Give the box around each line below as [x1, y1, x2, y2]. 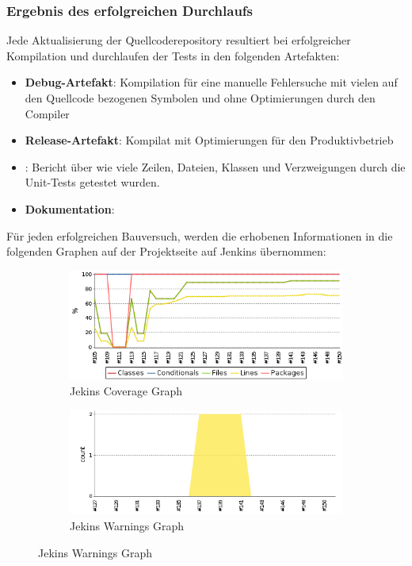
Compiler [25, 105, 70, 121]
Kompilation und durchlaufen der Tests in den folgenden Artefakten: [6, 47, 340, 64]
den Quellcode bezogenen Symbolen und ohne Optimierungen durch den [25, 90, 376, 106]
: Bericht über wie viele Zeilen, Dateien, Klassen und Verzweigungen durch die [25, 158, 406, 175]
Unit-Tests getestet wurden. [25, 174, 160, 191]
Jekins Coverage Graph [70, 382, 183, 399]
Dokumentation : [25, 200, 115, 217]
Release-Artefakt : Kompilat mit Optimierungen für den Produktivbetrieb [25, 132, 394, 148]
